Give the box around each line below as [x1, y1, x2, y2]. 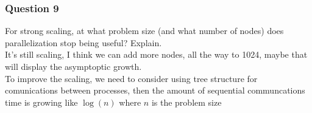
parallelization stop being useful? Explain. [5, 36, 162, 49]
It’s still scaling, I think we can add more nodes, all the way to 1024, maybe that [5, 48, 308, 61]
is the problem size [151, 95, 222, 108]
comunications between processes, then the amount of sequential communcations [5, 84, 305, 97]
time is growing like [5, 95, 78, 108]
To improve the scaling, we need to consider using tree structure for [5, 72, 258, 84]
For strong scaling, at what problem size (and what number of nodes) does [5, 24, 284, 37]
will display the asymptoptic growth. [5, 60, 142, 72]
